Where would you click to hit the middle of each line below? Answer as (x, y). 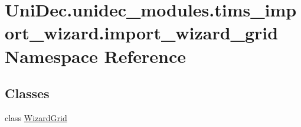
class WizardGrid (36, 117)
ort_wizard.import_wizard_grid (142, 33)
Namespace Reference (95, 56)
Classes (27, 93)
